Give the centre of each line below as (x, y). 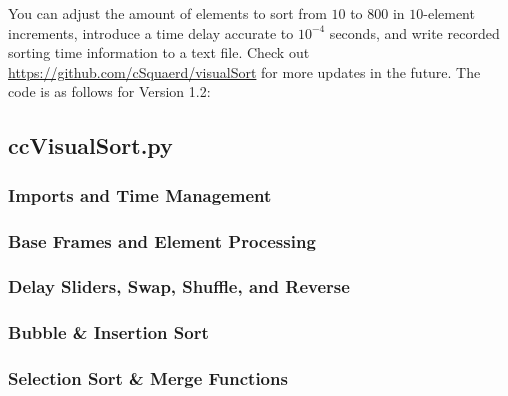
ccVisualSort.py (90, 145)
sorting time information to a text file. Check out (159, 52)
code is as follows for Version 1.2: (109, 91)
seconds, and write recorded (414, 32)
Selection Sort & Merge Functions (148, 378)
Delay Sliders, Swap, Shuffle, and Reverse (179, 286)
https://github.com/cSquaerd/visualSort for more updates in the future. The (244, 71)
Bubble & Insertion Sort (108, 332)
